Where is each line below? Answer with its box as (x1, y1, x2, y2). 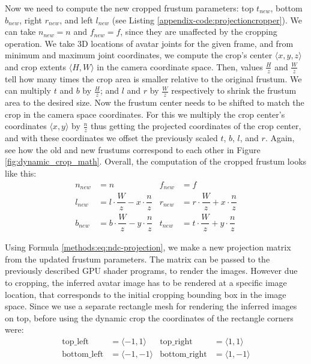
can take (5, 25, 36, 38)
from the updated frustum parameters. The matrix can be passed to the (5, 252, 270, 265)
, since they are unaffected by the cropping (120, 25, 277, 38)
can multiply (5, 84, 52, 97)
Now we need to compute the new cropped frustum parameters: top (5, 2, 254, 14)
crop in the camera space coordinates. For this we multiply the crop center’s (5, 108, 285, 120)
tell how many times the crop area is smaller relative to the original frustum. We (5, 72, 302, 85)
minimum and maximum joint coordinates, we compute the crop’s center (5, 49, 273, 61)
